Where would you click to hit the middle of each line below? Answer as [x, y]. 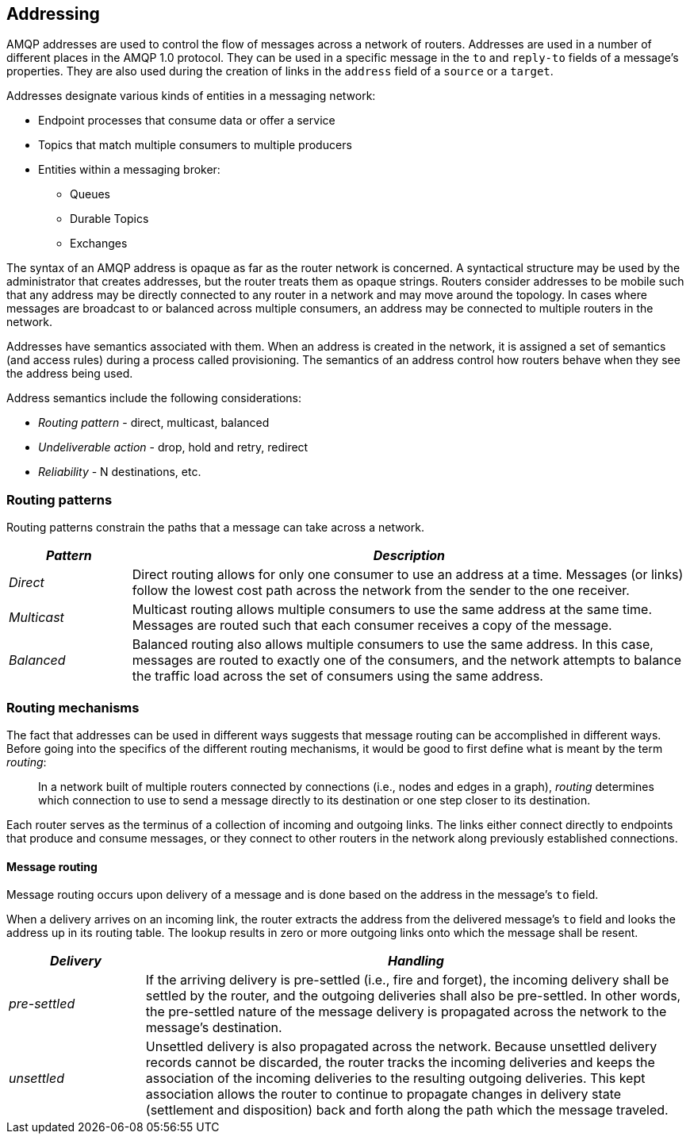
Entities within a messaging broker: [129, 170]
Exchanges [99, 244]
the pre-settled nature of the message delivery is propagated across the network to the [406, 1012]
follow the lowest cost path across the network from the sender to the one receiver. [381, 591]
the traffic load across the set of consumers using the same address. [337, 676]
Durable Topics [109, 219]
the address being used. [70, 374]
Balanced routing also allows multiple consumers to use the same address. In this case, [393, 645]
